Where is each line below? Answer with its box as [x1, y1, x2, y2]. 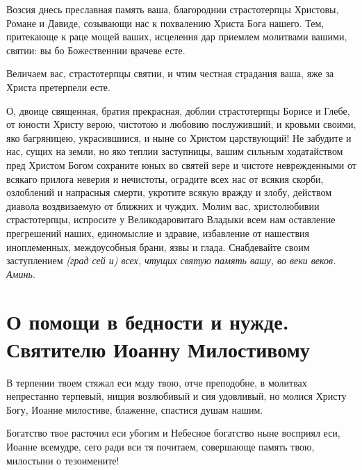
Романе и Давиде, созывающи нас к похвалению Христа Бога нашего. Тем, [6, 15, 324, 30]
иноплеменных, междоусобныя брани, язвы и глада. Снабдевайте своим [6, 239, 310, 254]
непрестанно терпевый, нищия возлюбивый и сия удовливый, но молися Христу [6, 389, 347, 403]
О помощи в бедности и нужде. [6, 307, 289, 336]
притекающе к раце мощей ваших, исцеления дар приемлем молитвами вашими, [6, 29, 347, 44]
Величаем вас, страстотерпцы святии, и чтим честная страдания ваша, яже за [6, 66, 334, 81]
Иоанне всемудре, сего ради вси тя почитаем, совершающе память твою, [6, 439, 315, 453]
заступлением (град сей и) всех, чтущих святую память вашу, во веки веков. [6, 253, 336, 268]
